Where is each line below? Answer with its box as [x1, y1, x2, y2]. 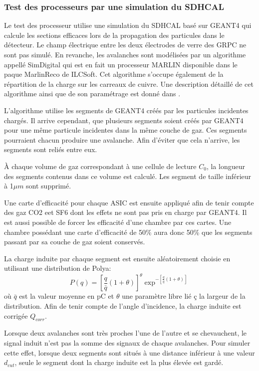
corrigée [4, 310, 28, 321]
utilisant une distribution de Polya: [4, 263, 111, 273]
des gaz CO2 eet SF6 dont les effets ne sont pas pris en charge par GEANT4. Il [4, 207, 247, 217]
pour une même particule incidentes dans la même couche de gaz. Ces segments [4, 125, 247, 135]
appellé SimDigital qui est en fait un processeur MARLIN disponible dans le [4, 59, 238, 69]
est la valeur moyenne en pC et [19, 291, 114, 301]
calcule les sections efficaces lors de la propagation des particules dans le [4, 29, 225, 40]
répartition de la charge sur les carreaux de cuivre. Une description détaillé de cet [4, 78, 254, 89]
